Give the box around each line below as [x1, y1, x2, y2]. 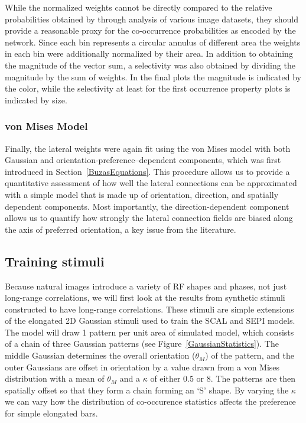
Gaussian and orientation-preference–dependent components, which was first [5, 154, 281, 166]
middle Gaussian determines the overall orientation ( [5, 349, 196, 362]
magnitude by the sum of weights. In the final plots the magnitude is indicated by [5, 70, 301, 83]
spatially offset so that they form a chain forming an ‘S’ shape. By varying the [5, 383, 289, 396]
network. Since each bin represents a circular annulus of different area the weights [5, 35, 301, 48]
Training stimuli [5, 252, 105, 270]
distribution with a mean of [5, 372, 105, 385]
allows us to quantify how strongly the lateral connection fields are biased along [5, 211, 293, 224]
